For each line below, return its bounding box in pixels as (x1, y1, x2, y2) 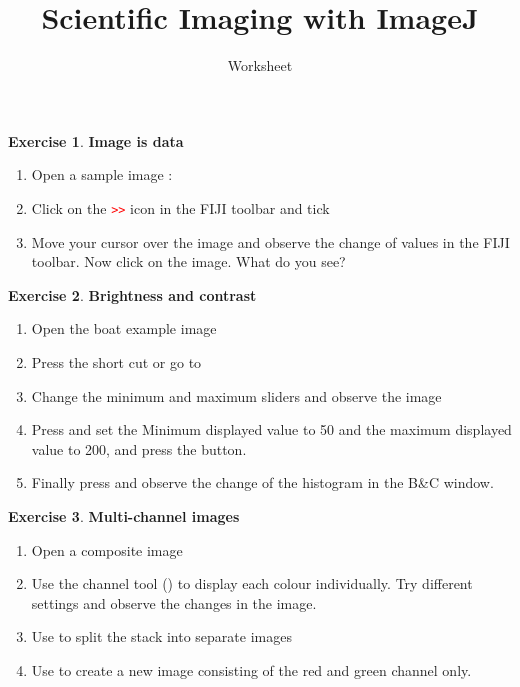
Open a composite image (31, 539, 183, 560)
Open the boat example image (31, 318, 217, 339)
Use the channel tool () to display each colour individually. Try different (31, 573, 473, 594)
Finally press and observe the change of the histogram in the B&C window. (31, 472, 494, 493)
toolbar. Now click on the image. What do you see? (31, 251, 346, 272)
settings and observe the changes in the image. (31, 592, 317, 613)
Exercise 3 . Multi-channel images (8, 505, 240, 526)
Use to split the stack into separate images (31, 626, 292, 647)
